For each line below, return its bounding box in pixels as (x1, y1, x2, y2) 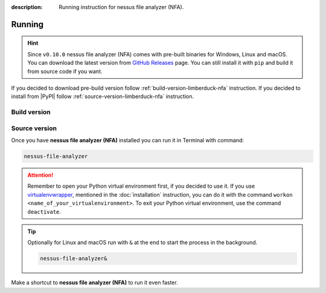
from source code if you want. (27, 67, 103, 75)
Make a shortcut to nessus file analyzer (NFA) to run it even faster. (11, 279, 178, 286)
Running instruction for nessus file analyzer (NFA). (59, 4, 184, 10)
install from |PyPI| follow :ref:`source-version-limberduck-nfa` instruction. (11, 93, 194, 100)
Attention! (27, 171, 54, 179)
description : (11, 4, 43, 10)
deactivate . (27, 208, 62, 215)
